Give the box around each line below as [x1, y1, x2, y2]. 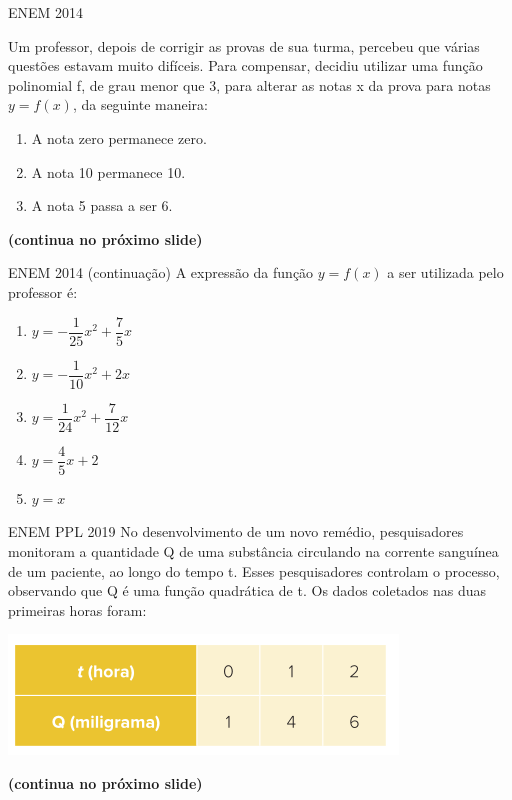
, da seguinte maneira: [72, 94, 208, 115]
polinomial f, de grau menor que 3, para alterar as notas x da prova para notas [8, 74, 491, 95]
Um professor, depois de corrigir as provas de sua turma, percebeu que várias [8, 35, 480, 56]
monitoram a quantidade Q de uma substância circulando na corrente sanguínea [8, 540, 499, 561]
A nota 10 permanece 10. [31, 161, 186, 182]
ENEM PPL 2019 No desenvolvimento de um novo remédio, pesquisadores [8, 521, 464, 542]
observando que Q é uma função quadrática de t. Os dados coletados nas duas [8, 580, 487, 601]
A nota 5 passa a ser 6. [31, 195, 173, 216]
